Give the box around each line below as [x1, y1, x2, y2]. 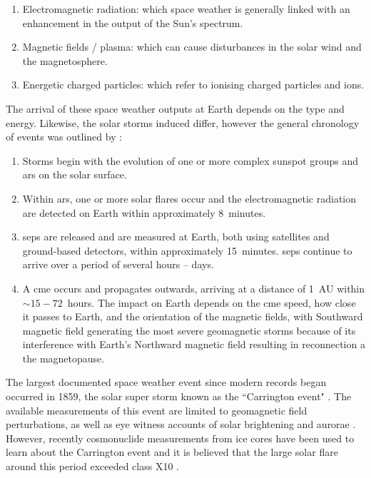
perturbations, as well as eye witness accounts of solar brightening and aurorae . [6, 417, 356, 432]
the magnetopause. [22, 350, 105, 365]
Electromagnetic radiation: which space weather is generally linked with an [22, 1, 350, 16]
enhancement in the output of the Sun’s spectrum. [22, 15, 243, 30]
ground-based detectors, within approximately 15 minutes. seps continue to [22, 243, 352, 258]
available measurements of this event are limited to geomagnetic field [6, 402, 308, 417]
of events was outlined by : [6, 129, 123, 144]
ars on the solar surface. [22, 167, 127, 182]
